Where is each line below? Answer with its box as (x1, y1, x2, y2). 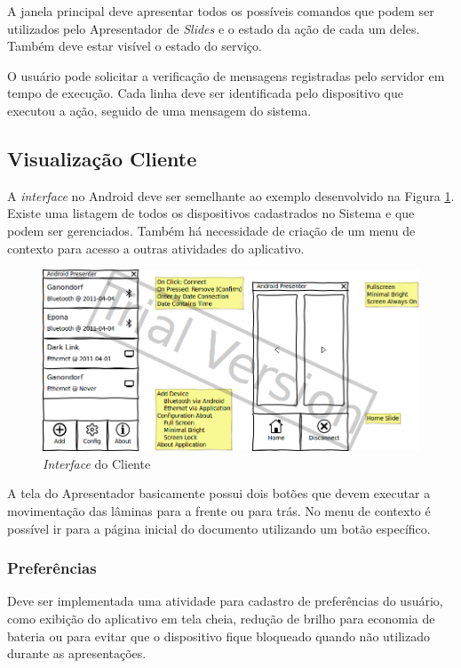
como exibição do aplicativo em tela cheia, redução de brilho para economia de (7, 608, 435, 627)
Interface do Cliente (43, 454, 151, 472)
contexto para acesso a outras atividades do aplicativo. (7, 238, 305, 257)
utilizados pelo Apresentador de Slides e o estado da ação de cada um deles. (7, 19, 420, 37)
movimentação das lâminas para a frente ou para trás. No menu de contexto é (7, 501, 431, 519)
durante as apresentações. (7, 644, 147, 663)
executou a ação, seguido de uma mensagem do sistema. (7, 101, 312, 119)
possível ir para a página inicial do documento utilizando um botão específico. (7, 519, 431, 537)
